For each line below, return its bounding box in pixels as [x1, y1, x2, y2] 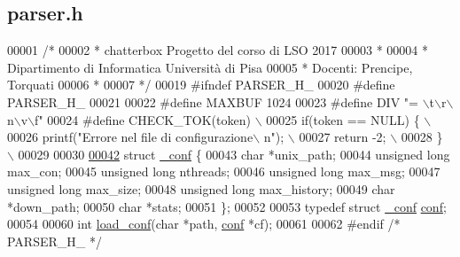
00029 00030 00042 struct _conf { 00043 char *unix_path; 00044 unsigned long [18, 144, 450, 163]
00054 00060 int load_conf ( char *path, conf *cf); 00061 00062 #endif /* [7, 214, 401, 233]
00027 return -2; [299, 128, 386, 146]
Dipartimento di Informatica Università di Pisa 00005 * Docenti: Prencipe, [7, 58, 413, 76]
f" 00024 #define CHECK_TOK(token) [35, 110, 251, 128]
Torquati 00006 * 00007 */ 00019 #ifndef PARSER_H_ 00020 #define [7, 75, 395, 94]
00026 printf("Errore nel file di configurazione [7, 128, 253, 146]
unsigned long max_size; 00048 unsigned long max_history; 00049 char [7, 179, 395, 198]
